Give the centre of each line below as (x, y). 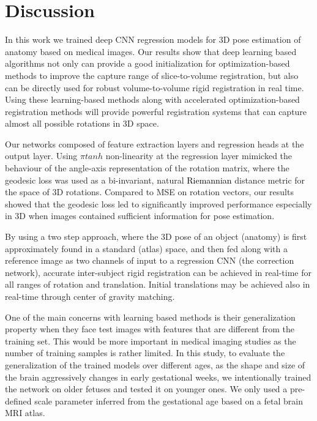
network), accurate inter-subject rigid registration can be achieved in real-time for (158, 272)
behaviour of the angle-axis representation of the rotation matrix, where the (147, 168)
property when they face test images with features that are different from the (150, 329)
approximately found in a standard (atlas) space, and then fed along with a (146, 248)
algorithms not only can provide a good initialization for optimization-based (147, 63)
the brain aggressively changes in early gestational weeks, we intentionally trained (158, 377)
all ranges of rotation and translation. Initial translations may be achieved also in (158, 284)
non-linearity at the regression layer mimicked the (199, 156)
